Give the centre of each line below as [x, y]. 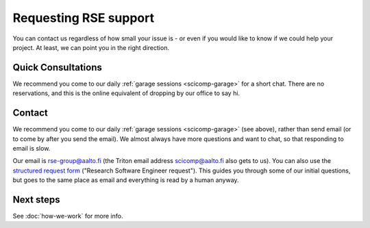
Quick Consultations [57, 67]
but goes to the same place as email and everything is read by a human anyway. [126, 180]
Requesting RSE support [83, 18]
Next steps [36, 200]
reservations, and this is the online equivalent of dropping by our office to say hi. [126, 93]
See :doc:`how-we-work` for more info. [68, 216]
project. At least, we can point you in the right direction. [91, 47]
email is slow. [32, 148]
